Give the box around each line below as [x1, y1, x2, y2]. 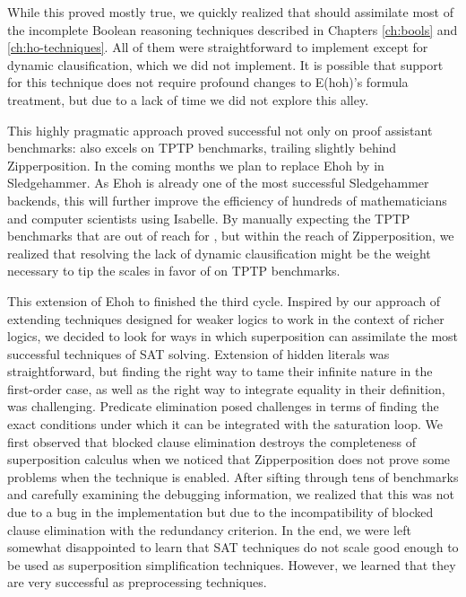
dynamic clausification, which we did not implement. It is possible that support [7, 55, 444, 74]
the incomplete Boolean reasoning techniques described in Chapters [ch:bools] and [7, 20, 458, 39]
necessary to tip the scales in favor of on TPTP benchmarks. [7, 261, 341, 280]
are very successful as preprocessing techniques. [7, 573, 267, 592]
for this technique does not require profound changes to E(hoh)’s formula [7, 73, 409, 92]
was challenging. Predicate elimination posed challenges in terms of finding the [7, 397, 439, 416]
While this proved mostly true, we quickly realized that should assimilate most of [7, 3, 453, 21]
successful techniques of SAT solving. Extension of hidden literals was [7, 344, 390, 363]
